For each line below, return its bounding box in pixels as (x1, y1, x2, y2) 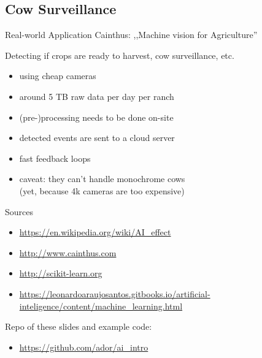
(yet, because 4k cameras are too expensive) (19, 184, 185, 197)
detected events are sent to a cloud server (19, 131, 175, 144)
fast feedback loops (19, 151, 91, 164)
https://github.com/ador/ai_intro (19, 340, 148, 353)
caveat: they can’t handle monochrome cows (19, 172, 185, 185)
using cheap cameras (19, 69, 96, 82)
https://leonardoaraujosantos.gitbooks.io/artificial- (19, 287, 210, 300)
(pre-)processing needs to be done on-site (19, 110, 174, 123)
